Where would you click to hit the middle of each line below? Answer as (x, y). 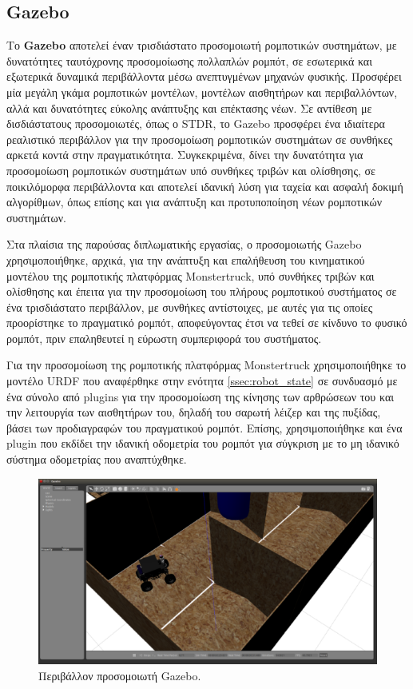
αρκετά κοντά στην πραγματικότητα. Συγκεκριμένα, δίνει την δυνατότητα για (185, 155)
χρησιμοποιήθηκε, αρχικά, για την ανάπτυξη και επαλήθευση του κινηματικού (186, 259)
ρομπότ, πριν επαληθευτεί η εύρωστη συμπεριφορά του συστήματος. (164, 338)
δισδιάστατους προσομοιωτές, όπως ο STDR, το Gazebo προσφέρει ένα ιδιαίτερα (196, 123)
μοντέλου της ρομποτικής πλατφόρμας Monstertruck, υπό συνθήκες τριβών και (191, 275)
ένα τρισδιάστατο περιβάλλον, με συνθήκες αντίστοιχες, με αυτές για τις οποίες (190, 307)
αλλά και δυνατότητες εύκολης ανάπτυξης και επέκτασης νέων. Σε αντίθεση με (189, 108)
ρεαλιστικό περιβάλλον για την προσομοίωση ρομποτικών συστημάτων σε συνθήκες (200, 139)
